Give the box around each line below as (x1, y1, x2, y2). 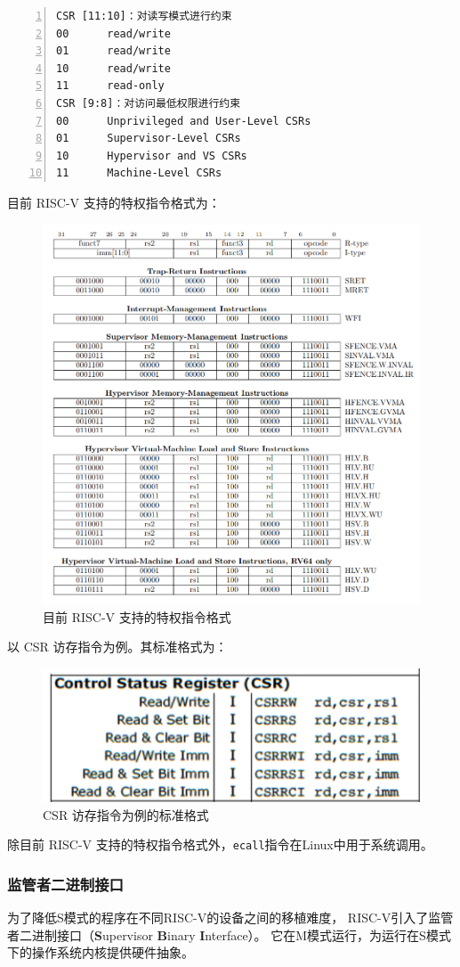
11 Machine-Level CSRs (56, 167, 222, 180)
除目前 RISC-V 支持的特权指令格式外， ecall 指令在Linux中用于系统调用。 (7, 835, 433, 854)
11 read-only (56, 79, 165, 93)
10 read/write (56, 61, 171, 75)
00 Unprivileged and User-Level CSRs (56, 114, 311, 127)
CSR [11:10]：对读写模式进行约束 (56, 10, 232, 22)
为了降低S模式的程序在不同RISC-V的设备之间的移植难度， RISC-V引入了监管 (7, 908, 454, 927)
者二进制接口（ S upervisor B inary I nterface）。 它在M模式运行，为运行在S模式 (7, 925, 451, 944)
